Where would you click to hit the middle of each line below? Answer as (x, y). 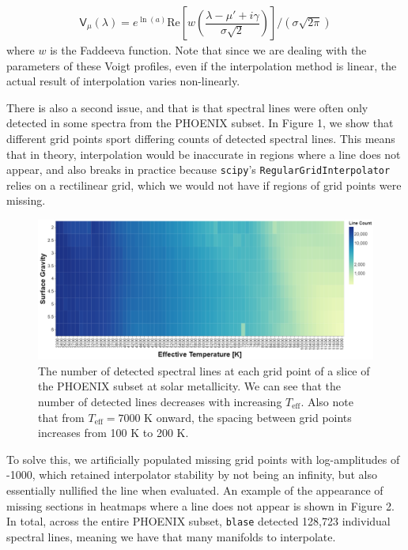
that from (61, 417)
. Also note (327, 402)
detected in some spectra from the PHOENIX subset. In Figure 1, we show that (200, 123)
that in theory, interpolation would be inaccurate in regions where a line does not (204, 154)
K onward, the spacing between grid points (248, 417)
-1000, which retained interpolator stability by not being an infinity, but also (192, 475)
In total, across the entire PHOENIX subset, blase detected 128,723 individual (198, 521)
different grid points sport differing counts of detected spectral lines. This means (201, 138)
